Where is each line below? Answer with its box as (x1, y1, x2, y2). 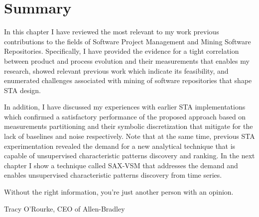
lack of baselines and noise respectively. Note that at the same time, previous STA (4, 131, 255, 141)
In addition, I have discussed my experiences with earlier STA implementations (4, 102, 246, 112)
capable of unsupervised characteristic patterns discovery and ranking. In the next (4, 150, 255, 161)
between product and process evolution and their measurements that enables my (4, 55, 250, 66)
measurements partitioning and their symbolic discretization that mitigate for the (4, 121, 253, 131)
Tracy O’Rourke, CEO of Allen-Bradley (4, 203, 125, 214)
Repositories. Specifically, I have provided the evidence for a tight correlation (4, 46, 239, 56)
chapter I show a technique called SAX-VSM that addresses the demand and (4, 160, 238, 170)
